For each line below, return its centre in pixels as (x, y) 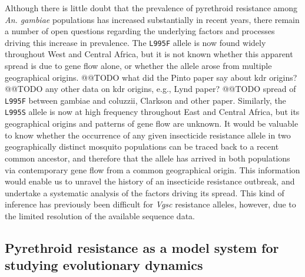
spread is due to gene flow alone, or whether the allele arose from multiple (138, 66)
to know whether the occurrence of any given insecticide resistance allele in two (148, 135)
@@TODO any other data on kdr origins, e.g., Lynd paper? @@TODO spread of (150, 89)
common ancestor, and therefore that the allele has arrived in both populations (147, 158)
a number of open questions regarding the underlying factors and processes (140, 31)
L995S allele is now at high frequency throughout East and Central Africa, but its (152, 112)
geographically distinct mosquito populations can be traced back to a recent (142, 146)
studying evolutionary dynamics (104, 265)
